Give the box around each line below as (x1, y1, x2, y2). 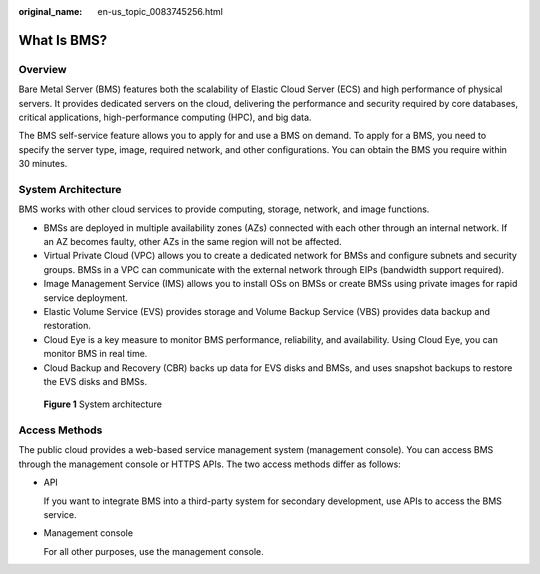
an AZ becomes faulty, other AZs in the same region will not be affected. (43, 236, 342, 248)
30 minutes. (18, 158, 68, 170)
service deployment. (43, 291, 129, 304)
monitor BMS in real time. (43, 348, 148, 360)
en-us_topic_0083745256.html (97, 6, 224, 17)
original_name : (18, 6, 83, 17)
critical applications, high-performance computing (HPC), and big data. (18, 111, 312, 123)
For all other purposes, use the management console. (43, 545, 264, 557)
